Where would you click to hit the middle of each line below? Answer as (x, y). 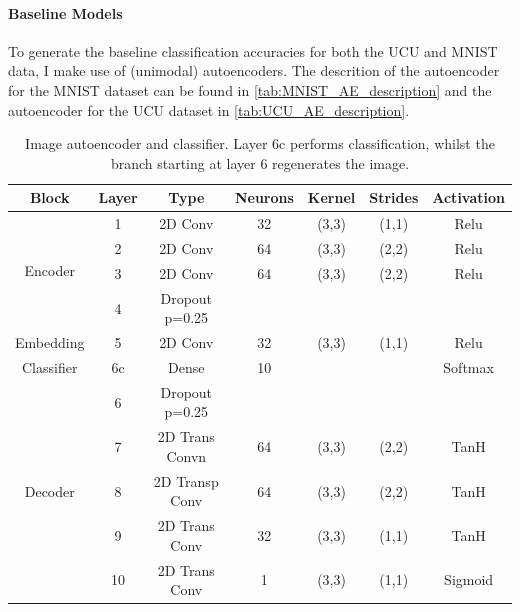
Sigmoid (469, 579)
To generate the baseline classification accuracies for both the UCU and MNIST (253, 50)
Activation (468, 197)
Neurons (264, 197)
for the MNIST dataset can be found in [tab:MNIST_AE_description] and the (250, 89)
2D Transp (186, 480)
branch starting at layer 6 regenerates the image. (260, 162)
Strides (394, 197)
